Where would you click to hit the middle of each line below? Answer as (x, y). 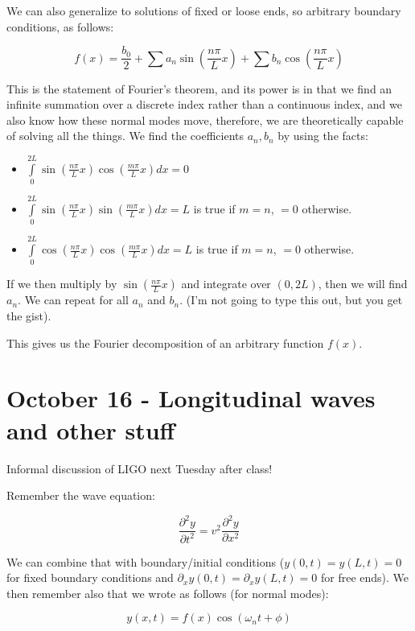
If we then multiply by (62, 284)
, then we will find (363, 284)
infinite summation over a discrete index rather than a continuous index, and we (204, 104)
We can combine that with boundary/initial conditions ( (146, 561)
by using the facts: (323, 136)
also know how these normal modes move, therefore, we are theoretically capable (205, 120)
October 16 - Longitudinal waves (191, 398)
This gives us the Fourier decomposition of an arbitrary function (165, 342)
